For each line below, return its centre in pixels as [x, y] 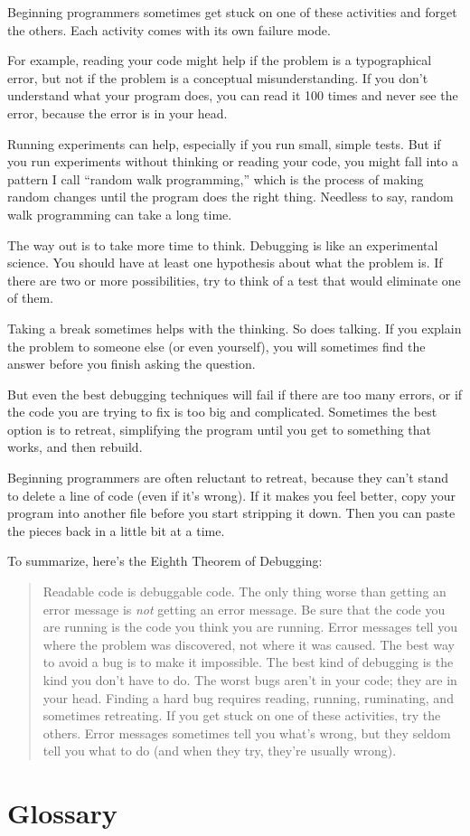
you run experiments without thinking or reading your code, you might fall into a [233, 161]
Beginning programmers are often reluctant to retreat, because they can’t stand [228, 478]
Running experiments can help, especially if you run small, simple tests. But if [224, 143]
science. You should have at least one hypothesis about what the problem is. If [225, 263]
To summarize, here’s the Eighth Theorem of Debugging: [165, 561]
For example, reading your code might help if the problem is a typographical [220, 60]
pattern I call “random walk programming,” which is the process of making [216, 178]
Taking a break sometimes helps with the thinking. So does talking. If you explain [235, 328]
